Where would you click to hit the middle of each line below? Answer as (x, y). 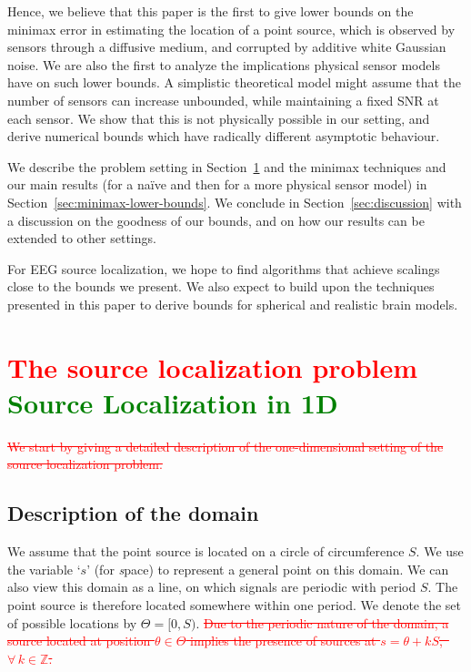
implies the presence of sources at (283, 641)
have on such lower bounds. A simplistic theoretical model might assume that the (235, 82)
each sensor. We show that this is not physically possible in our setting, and (219, 118)
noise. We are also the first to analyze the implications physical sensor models (224, 64)
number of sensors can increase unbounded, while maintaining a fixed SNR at (223, 100)
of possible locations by (72, 622)
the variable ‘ (44, 569)
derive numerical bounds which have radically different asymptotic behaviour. (224, 136)
